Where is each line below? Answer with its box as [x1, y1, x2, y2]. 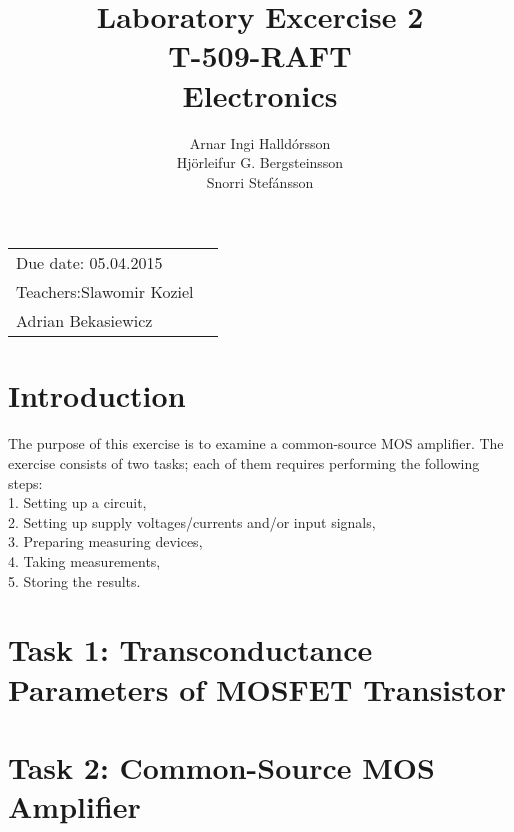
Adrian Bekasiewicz [16, 309, 153, 333]
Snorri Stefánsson [206, 171, 314, 192]
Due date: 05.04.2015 [16, 251, 163, 275]
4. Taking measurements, [8, 550, 161, 571]
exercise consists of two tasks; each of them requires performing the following [8, 453, 480, 473]
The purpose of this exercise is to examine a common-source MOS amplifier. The [8, 433, 504, 454]
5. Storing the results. [8, 570, 141, 591]
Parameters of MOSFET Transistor [8, 668, 506, 709]
